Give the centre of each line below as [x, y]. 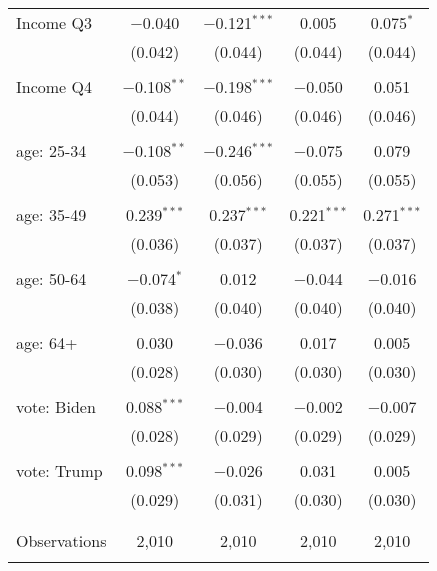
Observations [61, 540]
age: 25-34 [51, 150]
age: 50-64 [51, 278]
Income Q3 [54, 22]
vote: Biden [56, 406]
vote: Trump [59, 470]
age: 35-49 [51, 214]
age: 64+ [47, 342]
